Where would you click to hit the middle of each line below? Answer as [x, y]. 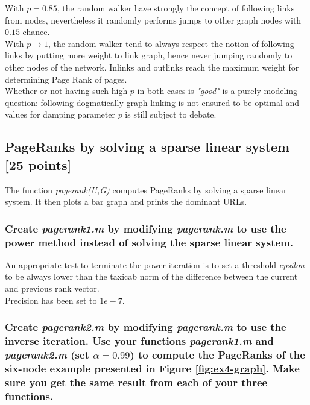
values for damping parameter [60, 114]
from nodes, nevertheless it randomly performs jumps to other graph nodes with [153, 20]
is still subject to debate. [171, 114]
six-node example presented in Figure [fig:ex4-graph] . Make [152, 368]
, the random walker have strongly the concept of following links [176, 8]
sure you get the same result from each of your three [136, 382]
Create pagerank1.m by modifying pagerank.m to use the [146, 228]
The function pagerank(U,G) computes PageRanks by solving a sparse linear [146, 190]
